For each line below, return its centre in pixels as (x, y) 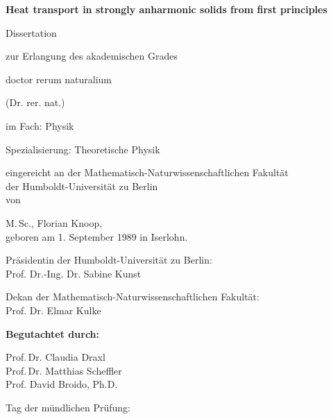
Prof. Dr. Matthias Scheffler (64, 370)
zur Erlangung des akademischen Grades (92, 56)
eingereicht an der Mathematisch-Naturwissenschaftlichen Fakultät (147, 172)
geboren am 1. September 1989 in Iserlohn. (97, 236)
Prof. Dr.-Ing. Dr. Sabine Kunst (74, 273)
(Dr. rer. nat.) (35, 102)
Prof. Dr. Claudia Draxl (55, 357)
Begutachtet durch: (53, 333)
